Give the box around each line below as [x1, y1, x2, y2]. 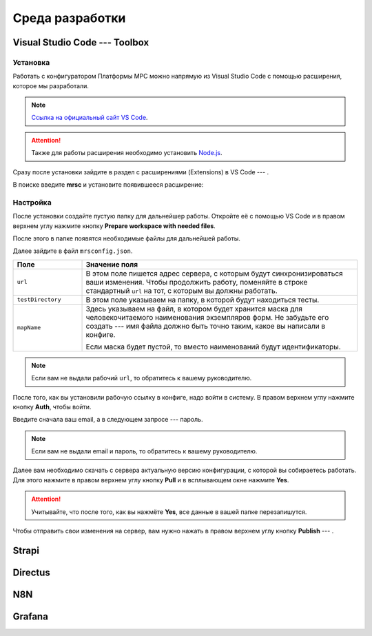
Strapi [12, 544, 39, 556]
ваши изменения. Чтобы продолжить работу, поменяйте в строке [85, 277, 308, 287]
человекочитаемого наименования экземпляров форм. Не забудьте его [85, 312, 329, 322]
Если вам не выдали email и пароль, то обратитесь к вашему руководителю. [31, 447, 258, 455]
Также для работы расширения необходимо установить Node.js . [31, 149, 223, 157]
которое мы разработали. [12, 81, 89, 90]
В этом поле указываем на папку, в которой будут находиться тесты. [85, 295, 320, 305]
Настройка [12, 197, 52, 207]
